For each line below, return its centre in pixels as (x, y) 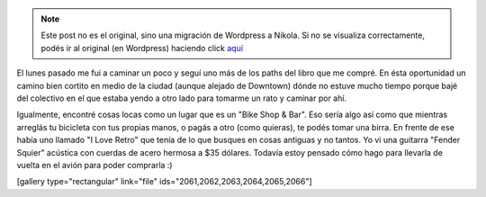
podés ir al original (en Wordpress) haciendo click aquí (142, 48)
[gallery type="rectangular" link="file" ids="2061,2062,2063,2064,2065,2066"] (164, 182)
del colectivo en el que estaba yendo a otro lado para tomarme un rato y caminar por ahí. (181, 98)
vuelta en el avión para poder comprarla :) (94, 165)
